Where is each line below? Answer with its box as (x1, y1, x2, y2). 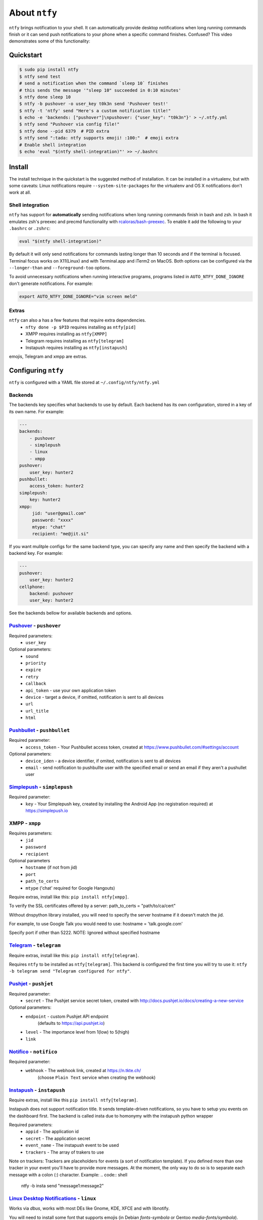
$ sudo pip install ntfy (19, 67, 79, 73)
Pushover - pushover (9, 622, 61, 629)
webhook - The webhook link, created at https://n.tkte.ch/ (25, 1068, 141, 1074)
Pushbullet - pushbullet (9, 727, 70, 733)
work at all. (9, 189, 31, 195)
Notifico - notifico (9, 1048, 57, 1055)
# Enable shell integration (19, 142, 86, 147)
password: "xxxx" (32, 517, 74, 523)
